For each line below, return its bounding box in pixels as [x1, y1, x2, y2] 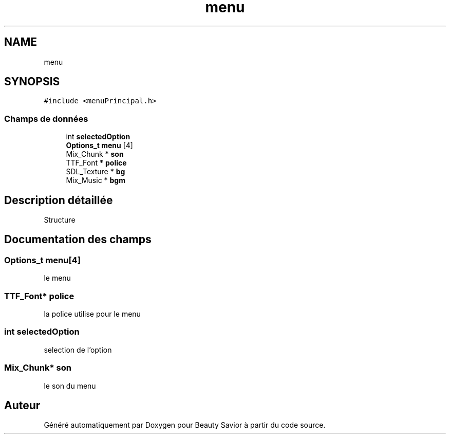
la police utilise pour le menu [44, 309, 141, 318]
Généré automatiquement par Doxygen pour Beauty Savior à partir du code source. [44, 421, 326, 430]
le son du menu [44, 381, 96, 390]
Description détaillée [4, 193, 113, 207]
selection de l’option [44, 345, 112, 354]
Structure [44, 215, 76, 225]
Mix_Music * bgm [66, 176, 125, 185]
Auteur [4, 398, 41, 412]
